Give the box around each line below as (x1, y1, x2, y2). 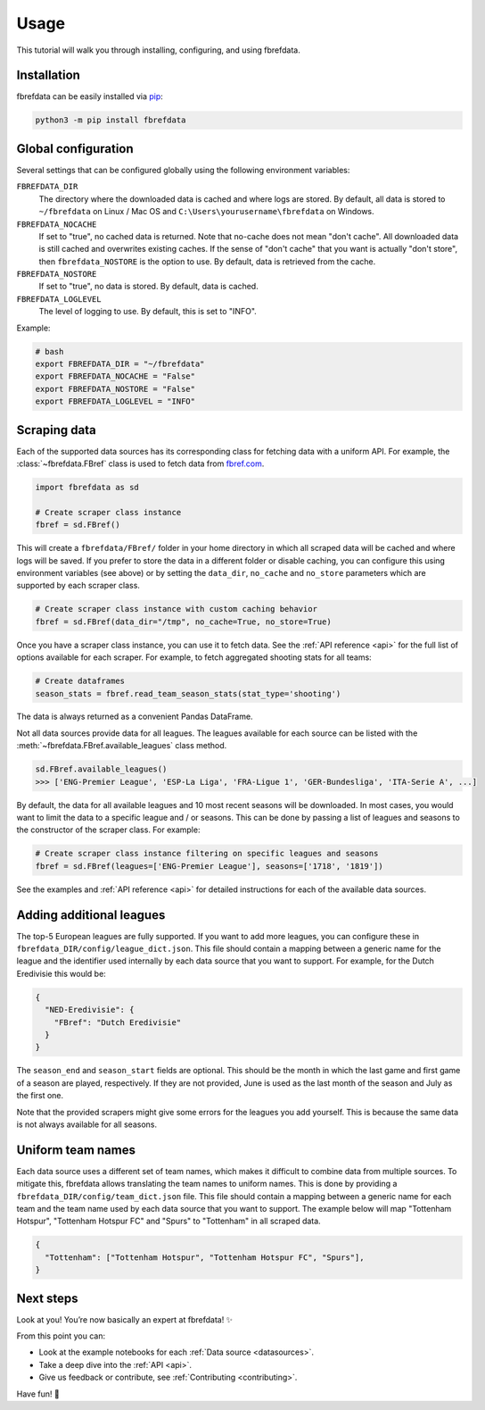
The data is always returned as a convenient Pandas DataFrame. (16, 711, 253, 722)
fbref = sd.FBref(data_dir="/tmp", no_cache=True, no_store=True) (35, 616, 332, 627)
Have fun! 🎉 (16, 1389, 60, 1399)
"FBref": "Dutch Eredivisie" (53, 1017, 182, 1027)
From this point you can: (16, 1331, 106, 1341)
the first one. (16, 1090, 64, 1101)
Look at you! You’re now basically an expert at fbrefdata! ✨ (16, 1314, 234, 1325)
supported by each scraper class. (16, 580, 140, 591)
